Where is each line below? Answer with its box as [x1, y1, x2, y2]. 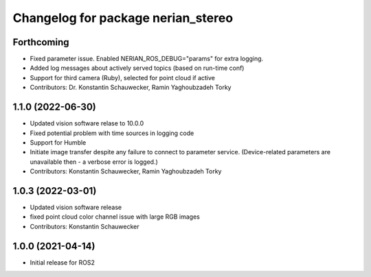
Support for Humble [30, 138, 87, 147]
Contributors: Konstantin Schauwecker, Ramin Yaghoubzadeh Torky [30, 167, 222, 176]
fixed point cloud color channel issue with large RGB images [30, 213, 201, 221]
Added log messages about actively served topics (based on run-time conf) [30, 64, 245, 72]
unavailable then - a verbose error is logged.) [30, 158, 158, 166]
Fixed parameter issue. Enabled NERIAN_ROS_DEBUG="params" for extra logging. [30, 55, 264, 63]
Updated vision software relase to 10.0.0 [30, 119, 144, 128]
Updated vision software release [30, 203, 122, 211]
